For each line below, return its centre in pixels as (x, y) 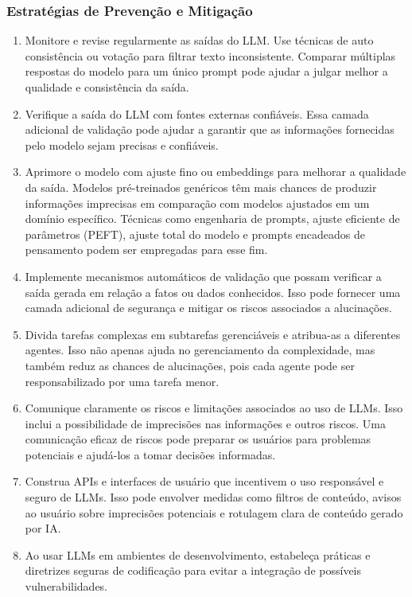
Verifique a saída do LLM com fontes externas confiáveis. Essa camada (197, 113)
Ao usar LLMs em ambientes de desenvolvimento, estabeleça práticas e (198, 554)
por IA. (43, 528)
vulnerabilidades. (66, 586)
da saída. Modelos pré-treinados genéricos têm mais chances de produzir (201, 187)
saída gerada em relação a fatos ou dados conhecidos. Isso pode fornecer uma (213, 292)
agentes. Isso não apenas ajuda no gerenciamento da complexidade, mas (200, 350)
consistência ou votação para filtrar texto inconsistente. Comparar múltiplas (210, 55)
